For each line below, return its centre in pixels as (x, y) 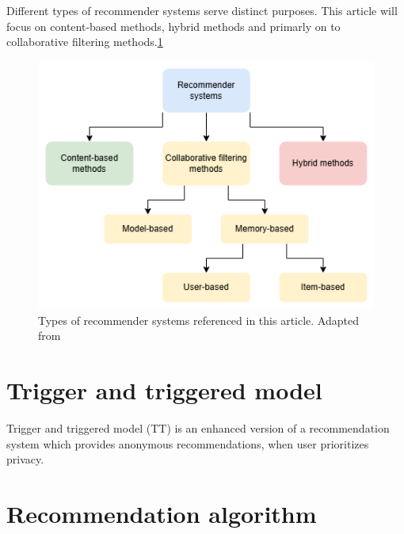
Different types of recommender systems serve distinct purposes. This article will (202, 10)
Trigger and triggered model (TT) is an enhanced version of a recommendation (198, 428)
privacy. (25, 459)
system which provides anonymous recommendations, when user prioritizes (188, 443)
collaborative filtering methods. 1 (85, 42)
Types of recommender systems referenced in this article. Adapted (198, 320)
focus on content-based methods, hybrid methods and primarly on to (173, 26)
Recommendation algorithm (162, 514)
